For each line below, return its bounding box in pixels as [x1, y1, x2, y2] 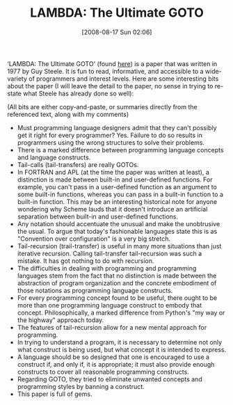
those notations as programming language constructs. [17, 286, 173, 294]
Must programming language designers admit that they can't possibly [17, 123, 217, 132]
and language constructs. [17, 153, 91, 161]
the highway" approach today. [17, 315, 104, 324]
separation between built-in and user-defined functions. [17, 212, 179, 221]
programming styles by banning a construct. [17, 382, 145, 390]
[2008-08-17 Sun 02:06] [81, 28, 152, 36]
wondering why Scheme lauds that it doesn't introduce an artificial [17, 205, 208, 213]
